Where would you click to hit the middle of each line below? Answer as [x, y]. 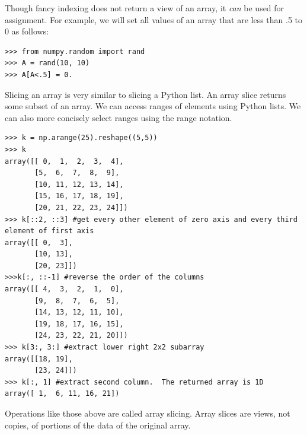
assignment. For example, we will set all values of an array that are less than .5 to [154, 19]
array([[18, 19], [39, 359]
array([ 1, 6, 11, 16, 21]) [62, 394]
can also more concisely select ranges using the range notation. [119, 117]
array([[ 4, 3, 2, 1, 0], [64, 289]
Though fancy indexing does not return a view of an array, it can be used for [145, 8]
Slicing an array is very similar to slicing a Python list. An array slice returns [145, 94]
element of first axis [49, 231]
